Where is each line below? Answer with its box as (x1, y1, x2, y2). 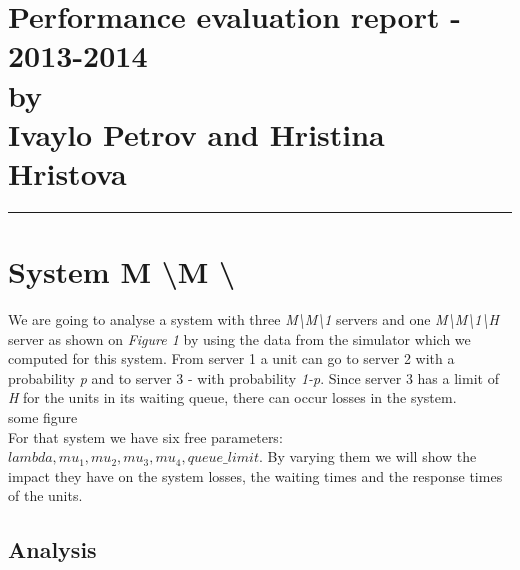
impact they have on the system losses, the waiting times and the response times (8, 465, 503, 486)
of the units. (8, 485, 83, 506)
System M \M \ (8, 251, 236, 292)
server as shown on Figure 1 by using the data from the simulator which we (8, 328, 471, 349)
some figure (8, 406, 78, 427)
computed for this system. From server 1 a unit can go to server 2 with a (8, 348, 455, 369)
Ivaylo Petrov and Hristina (8, 113, 385, 154)
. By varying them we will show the (259, 446, 477, 467)
